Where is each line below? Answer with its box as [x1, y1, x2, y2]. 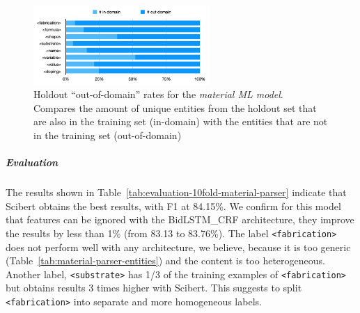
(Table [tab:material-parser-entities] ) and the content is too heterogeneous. [6, 253, 325, 268]
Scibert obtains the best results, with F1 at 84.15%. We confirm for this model [6, 198, 341, 213]
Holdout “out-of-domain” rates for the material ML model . [33, 87, 283, 102]
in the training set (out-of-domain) [33, 127, 182, 142]
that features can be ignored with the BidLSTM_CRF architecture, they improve [6, 212, 354, 227]
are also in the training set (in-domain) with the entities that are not [33, 114, 328, 129]
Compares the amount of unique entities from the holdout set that [33, 100, 317, 115]
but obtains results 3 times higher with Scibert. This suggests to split [6, 280, 302, 295]
